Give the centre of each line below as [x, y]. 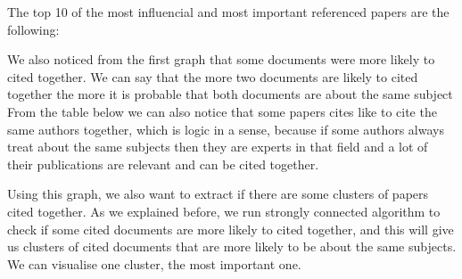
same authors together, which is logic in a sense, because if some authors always [226, 129]
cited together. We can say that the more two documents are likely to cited [213, 76]
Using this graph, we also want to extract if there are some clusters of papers [218, 194]
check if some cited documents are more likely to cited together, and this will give [231, 229]
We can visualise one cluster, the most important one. [154, 263]
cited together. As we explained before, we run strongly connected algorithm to [224, 211]
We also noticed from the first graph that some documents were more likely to [221, 59]
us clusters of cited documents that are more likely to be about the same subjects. [232, 246]
